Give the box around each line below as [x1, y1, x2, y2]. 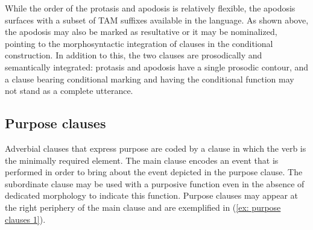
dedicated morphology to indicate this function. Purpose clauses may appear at [5, 189, 298, 202]
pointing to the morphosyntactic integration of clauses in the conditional [5, 37, 273, 49]
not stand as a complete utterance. [5, 84, 133, 97]
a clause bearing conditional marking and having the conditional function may [5, 72, 294, 85]
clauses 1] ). [5, 213, 46, 225]
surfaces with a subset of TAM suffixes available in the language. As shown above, [5, 13, 309, 26]
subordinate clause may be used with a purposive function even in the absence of [5, 177, 305, 190]
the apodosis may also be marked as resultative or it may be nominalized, [5, 25, 277, 38]
